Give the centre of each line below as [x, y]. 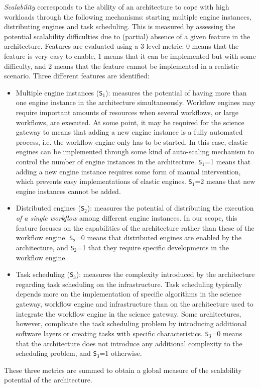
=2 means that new [225, 181]
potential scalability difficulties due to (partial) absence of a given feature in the [127, 36]
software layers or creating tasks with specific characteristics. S [112, 333]
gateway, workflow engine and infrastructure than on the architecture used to [135, 304]
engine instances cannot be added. [68, 191]
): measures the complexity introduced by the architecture [165, 274]
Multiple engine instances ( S [59, 92]
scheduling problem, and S [56, 353]
